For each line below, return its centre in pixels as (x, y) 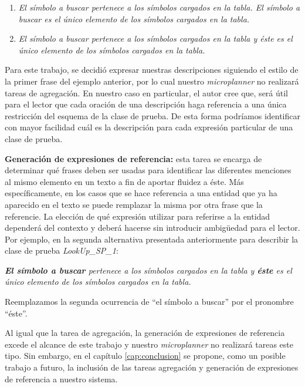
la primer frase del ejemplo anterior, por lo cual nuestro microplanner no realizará (152, 81)
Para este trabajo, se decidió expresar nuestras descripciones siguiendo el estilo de (152, 70)
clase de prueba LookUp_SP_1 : (62, 250)
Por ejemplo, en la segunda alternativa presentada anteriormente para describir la (152, 239)
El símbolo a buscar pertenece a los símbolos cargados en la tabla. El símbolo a (159, 7)
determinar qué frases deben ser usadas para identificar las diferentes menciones (148, 170)
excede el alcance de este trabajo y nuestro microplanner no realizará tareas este (149, 344)
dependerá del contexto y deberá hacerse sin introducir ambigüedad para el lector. (152, 228)
